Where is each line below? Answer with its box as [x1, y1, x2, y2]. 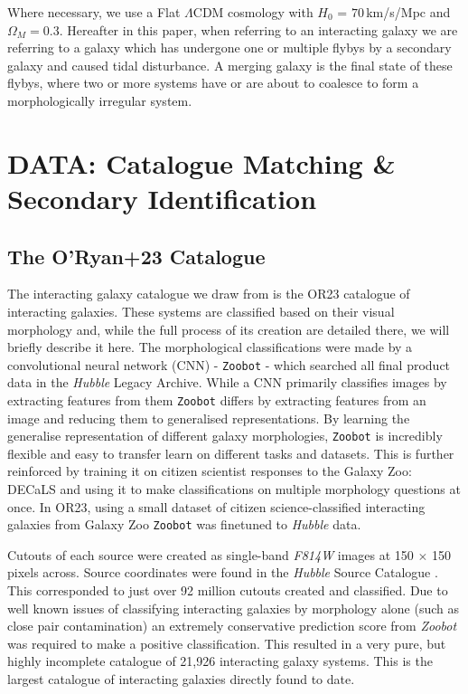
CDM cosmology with [192, 3, 314, 21]
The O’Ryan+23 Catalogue [7, 242, 266, 270]
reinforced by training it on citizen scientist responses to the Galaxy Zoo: [7, 461, 412, 480]
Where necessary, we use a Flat [7, 3, 181, 21]
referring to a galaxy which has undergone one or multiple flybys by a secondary [7, 38, 452, 57]
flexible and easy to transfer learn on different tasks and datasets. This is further [7, 443, 454, 462]
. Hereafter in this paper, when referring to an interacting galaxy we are [59, 20, 458, 39]
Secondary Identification [7, 179, 317, 216]
